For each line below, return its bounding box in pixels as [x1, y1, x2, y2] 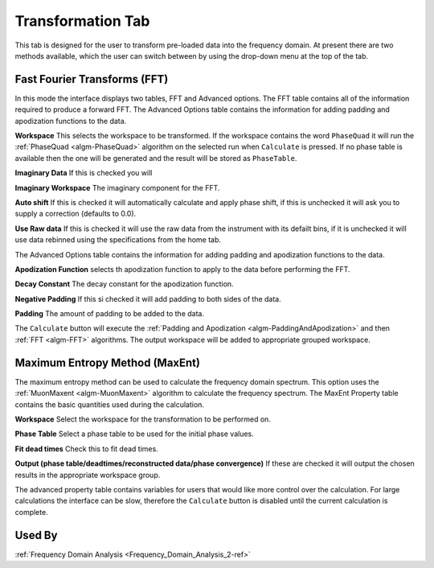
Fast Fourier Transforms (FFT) [14, 72, 169, 86]
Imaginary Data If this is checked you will [14, 168, 153, 178]
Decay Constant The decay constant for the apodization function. [14, 279, 234, 289]
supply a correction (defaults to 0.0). [14, 209, 137, 219]
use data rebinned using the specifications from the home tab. [14, 235, 221, 245]
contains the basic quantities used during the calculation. [14, 399, 205, 410]
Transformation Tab [14, 12, 150, 30]
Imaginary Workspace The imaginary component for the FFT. [14, 183, 220, 192]
